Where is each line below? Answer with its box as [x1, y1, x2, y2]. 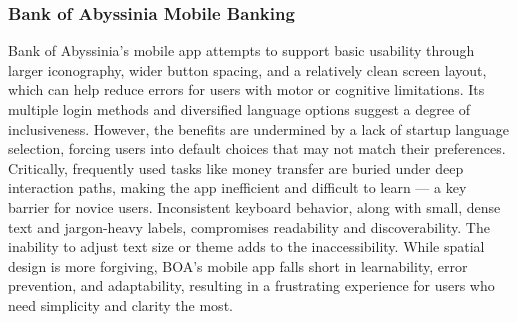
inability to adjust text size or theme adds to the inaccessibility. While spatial [8, 236, 485, 257]
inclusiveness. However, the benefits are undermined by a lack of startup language [8, 118, 510, 139]
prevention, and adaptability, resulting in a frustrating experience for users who [8, 275, 495, 296]
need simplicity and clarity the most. [8, 294, 233, 315]
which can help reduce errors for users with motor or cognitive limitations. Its [8, 79, 485, 100]
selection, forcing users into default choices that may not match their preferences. [8, 138, 506, 159]
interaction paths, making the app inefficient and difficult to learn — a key [8, 177, 467, 198]
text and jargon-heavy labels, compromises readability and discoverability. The [8, 216, 490, 237]
